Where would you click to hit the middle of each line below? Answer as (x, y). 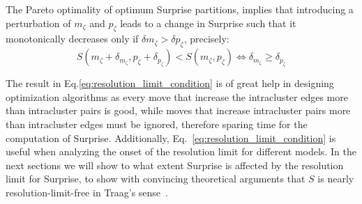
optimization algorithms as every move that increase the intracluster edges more (177, 96)
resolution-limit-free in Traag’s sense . (87, 192)
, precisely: (206, 39)
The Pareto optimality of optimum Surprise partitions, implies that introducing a (180, 9)
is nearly (336, 179)
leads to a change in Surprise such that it (208, 23)
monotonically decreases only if (72, 39)
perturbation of (38, 23)
